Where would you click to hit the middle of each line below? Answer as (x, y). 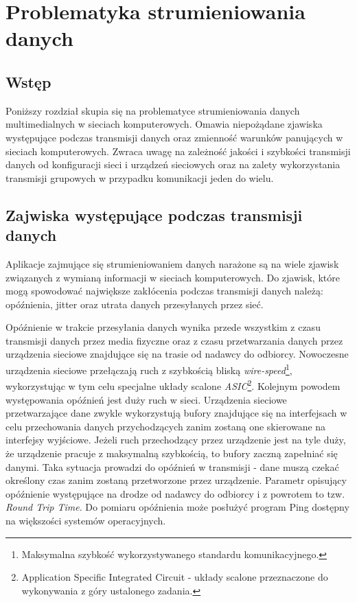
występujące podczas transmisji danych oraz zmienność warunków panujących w (174, 137)
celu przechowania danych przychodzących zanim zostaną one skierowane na (166, 426)
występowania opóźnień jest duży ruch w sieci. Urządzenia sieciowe (146, 399)
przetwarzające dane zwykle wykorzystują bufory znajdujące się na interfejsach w (176, 413)
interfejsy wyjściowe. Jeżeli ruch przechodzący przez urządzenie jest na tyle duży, (176, 440)
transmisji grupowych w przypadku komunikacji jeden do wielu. (140, 177)
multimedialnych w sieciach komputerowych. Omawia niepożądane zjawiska (164, 124)
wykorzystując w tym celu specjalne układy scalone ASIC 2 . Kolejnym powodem (173, 385)
